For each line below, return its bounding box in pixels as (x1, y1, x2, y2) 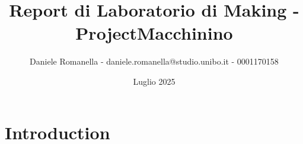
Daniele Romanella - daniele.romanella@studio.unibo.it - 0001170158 (30, 55, 279, 68)
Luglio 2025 (133, 75, 176, 87)
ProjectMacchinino (75, 21, 233, 45)
